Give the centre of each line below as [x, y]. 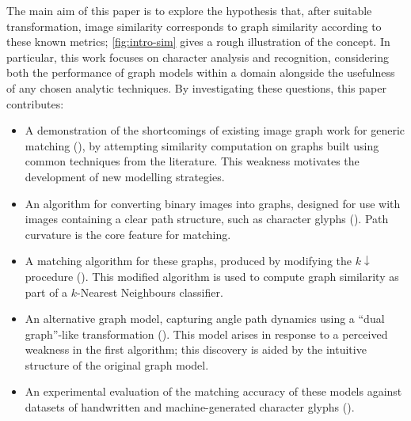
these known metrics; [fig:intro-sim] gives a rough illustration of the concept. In [198, 42]
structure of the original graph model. [117, 364]
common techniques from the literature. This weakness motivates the [192, 161]
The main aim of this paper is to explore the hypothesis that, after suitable [189, 10]
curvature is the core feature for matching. [128, 234]
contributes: [35, 103]
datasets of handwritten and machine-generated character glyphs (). [190, 407]
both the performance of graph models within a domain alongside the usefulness [201, 72]
